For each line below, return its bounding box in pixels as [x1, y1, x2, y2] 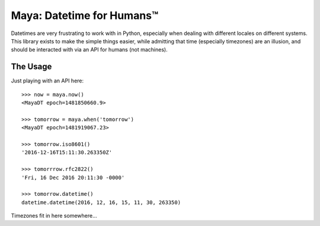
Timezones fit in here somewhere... [11, 212, 97, 219]
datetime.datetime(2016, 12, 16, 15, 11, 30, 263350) [21, 199, 181, 206]
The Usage [11, 62, 52, 72]
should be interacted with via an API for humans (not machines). [11, 46, 168, 53]
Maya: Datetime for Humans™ [11, 9, 159, 22]
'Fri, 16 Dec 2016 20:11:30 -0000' [21, 174, 125, 181]
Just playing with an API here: [11, 77, 84, 84]
